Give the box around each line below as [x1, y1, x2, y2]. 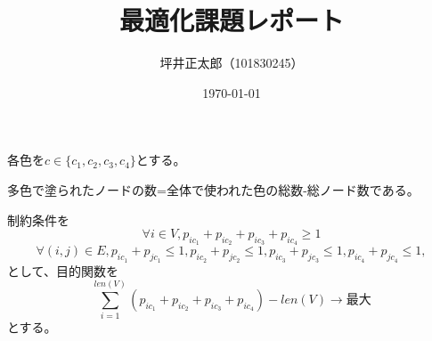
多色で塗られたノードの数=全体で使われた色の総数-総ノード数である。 [7, 180, 420, 199]
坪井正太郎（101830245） [159, 53, 304, 72]
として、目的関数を [7, 261, 118, 280]
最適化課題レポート [118, 2, 344, 38]
